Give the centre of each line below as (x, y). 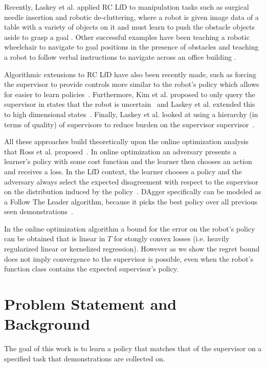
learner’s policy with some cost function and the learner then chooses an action (128, 161)
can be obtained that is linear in (55, 238)
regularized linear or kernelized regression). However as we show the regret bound (132, 249)
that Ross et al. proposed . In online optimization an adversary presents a (120, 151)
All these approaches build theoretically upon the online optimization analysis (126, 141)
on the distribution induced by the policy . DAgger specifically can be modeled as (133, 191)
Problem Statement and (91, 304)
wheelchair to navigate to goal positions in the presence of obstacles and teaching (131, 47)
